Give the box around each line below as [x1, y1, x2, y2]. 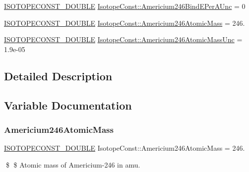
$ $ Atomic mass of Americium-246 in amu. [5, 159, 140, 170]
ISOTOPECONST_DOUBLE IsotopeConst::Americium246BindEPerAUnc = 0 [4, 1, 246, 11]
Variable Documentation [4, 97, 132, 113]
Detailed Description [4, 68, 113, 83]
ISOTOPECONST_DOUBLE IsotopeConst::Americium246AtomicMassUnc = [4, 34, 243, 45]
